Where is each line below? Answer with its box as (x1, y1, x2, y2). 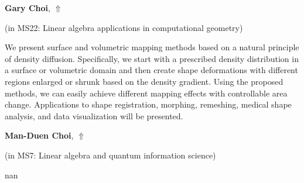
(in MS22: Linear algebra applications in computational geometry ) (5, 21, 243, 33)
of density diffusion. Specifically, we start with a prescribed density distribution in (5, 52, 299, 64)
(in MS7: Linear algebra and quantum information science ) (5, 149, 216, 161)
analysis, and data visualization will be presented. (5, 109, 183, 122)
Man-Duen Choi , (5, 129, 74, 141)
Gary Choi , (5, 2, 50, 13)
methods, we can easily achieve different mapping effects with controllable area (5, 87, 288, 99)
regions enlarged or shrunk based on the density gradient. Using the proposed (5, 75, 283, 87)
